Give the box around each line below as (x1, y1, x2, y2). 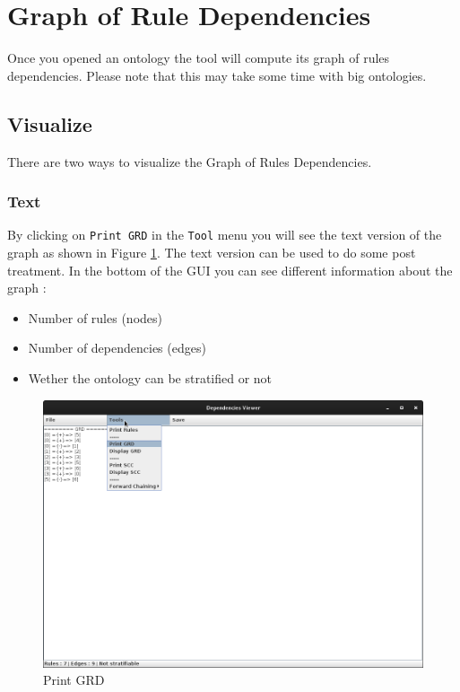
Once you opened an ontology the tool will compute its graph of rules (7, 48, 390, 67)
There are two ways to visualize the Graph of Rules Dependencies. (7, 152, 372, 171)
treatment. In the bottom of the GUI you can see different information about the (7, 260, 453, 279)
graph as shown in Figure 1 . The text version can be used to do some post (7, 242, 416, 261)
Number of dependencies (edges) (28, 338, 206, 357)
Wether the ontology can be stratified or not (28, 368, 273, 387)
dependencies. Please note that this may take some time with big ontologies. (7, 66, 427, 84)
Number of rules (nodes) (28, 308, 162, 327)
